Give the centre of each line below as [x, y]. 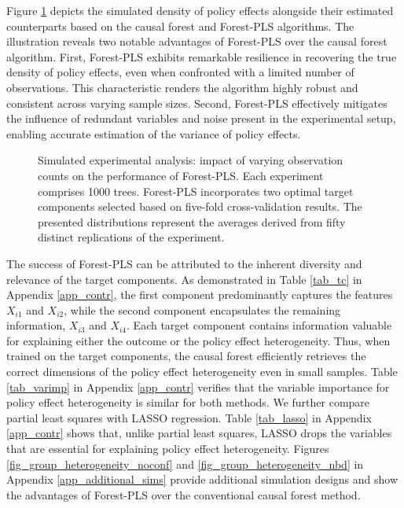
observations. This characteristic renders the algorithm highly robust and [182, 87]
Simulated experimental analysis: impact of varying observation [191, 160]
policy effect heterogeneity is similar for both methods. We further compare [188, 402]
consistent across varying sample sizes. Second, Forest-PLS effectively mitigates [197, 103]
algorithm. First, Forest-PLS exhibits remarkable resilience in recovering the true [202, 56]
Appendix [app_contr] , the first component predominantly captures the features [200, 294]
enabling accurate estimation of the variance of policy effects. [154, 133]
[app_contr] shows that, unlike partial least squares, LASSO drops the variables [199, 433]
